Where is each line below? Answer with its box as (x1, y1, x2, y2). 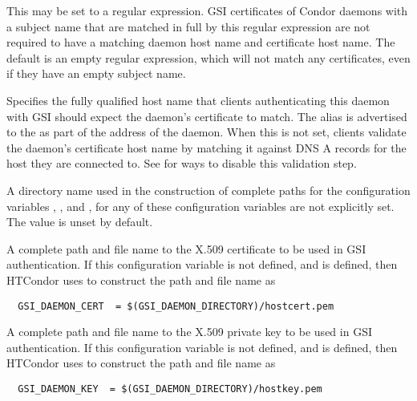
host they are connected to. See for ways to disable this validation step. (6, 155, 357, 172)
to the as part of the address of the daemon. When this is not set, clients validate (6, 124, 407, 140)
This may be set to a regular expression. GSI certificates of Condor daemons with (6, 2, 408, 18)
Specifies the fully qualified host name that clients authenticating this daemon (6, 91, 390, 108)
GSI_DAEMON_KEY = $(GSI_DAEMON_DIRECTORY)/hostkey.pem (18, 383, 322, 395)
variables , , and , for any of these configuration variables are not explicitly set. (6, 197, 395, 214)
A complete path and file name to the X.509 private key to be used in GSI (6, 323, 372, 340)
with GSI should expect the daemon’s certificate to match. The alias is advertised (6, 107, 407, 124)
